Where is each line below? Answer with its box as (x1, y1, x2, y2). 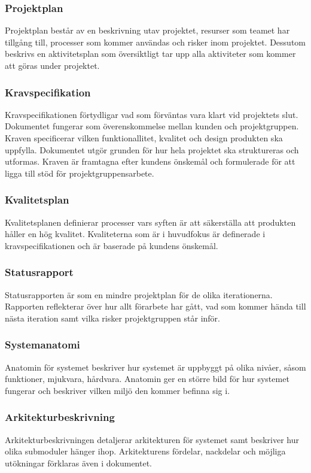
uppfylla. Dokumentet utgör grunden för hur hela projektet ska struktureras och (5, 143, 299, 156)
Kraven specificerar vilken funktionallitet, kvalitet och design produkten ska (5, 132, 283, 144)
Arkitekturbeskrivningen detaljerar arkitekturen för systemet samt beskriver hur (5, 433, 300, 445)
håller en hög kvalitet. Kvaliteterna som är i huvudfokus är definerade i (5, 228, 266, 240)
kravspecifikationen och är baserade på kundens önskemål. (5, 239, 218, 251)
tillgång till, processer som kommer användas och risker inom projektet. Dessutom (5, 35, 306, 48)
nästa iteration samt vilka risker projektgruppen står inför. (5, 311, 220, 324)
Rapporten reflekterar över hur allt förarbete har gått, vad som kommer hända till (5, 300, 306, 313)
